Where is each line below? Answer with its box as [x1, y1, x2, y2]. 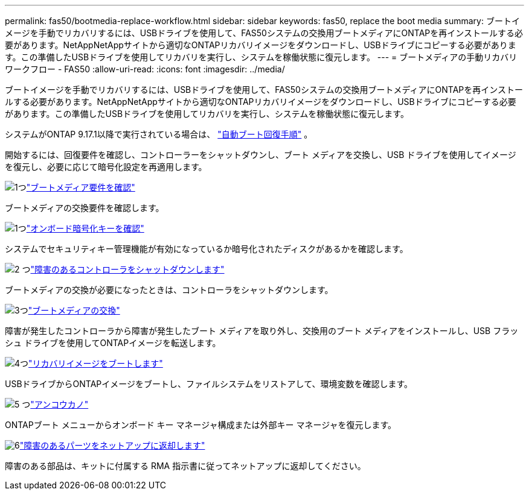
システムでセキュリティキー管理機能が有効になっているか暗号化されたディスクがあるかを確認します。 [5, 244, 408, 254]
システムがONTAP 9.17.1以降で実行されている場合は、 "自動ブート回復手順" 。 [5, 129, 313, 139]
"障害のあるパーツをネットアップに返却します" [19, 440, 205, 450]
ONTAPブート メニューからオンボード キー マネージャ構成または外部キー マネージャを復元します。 [5, 420, 397, 430]
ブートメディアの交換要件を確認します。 [5, 203, 164, 213]
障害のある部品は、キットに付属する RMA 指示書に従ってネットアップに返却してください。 [5, 461, 366, 471]
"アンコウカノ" [30, 399, 89, 409]
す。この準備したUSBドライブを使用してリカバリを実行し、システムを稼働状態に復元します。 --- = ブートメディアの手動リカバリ [5, 52, 518, 62]
